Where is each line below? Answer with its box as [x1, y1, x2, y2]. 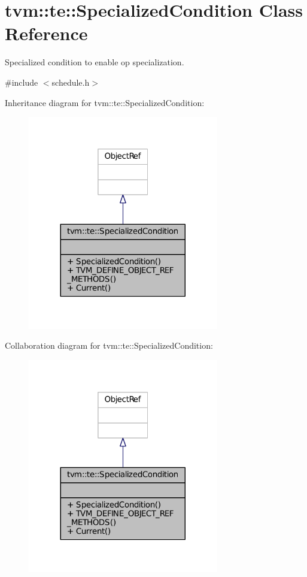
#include [5, 75, 38, 88]
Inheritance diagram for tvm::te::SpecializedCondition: [5, 96, 205, 108]
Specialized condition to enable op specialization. [5, 56, 184, 68]
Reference [5, 21, 88, 46]
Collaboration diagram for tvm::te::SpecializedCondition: [5, 339, 213, 352]
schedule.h [51, 75, 90, 88]
